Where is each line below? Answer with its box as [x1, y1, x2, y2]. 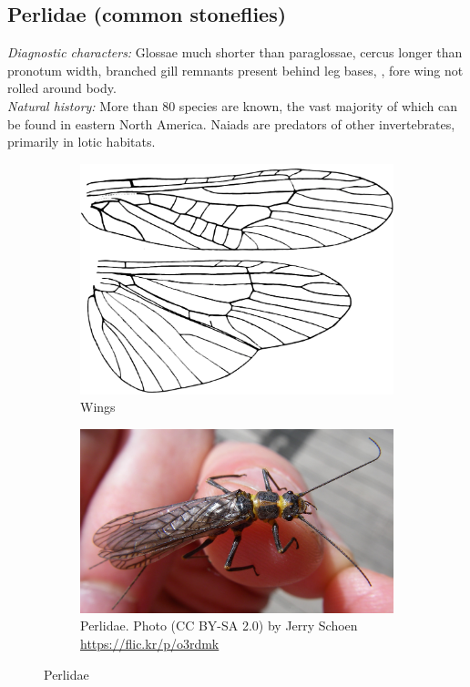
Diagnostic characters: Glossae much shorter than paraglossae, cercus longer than [7, 43, 463, 62]
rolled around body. [7, 78, 117, 97]
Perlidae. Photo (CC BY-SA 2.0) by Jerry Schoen [80, 616, 358, 635]
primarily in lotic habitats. [7, 132, 156, 151]
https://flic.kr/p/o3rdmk [80, 633, 220, 652]
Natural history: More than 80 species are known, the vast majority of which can [7, 96, 458, 115]
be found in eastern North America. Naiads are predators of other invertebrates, [7, 114, 455, 133]
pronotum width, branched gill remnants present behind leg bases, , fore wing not [7, 60, 464, 79]
